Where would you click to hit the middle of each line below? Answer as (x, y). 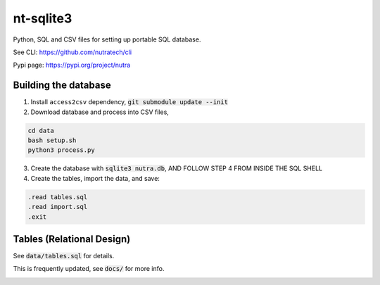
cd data (41, 131)
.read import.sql (58, 207)
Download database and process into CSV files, (100, 112)
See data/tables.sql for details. (64, 256)
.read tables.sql (58, 197)
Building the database (62, 85)
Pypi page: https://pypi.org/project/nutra (72, 65)
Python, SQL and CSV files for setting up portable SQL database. (107, 39)
